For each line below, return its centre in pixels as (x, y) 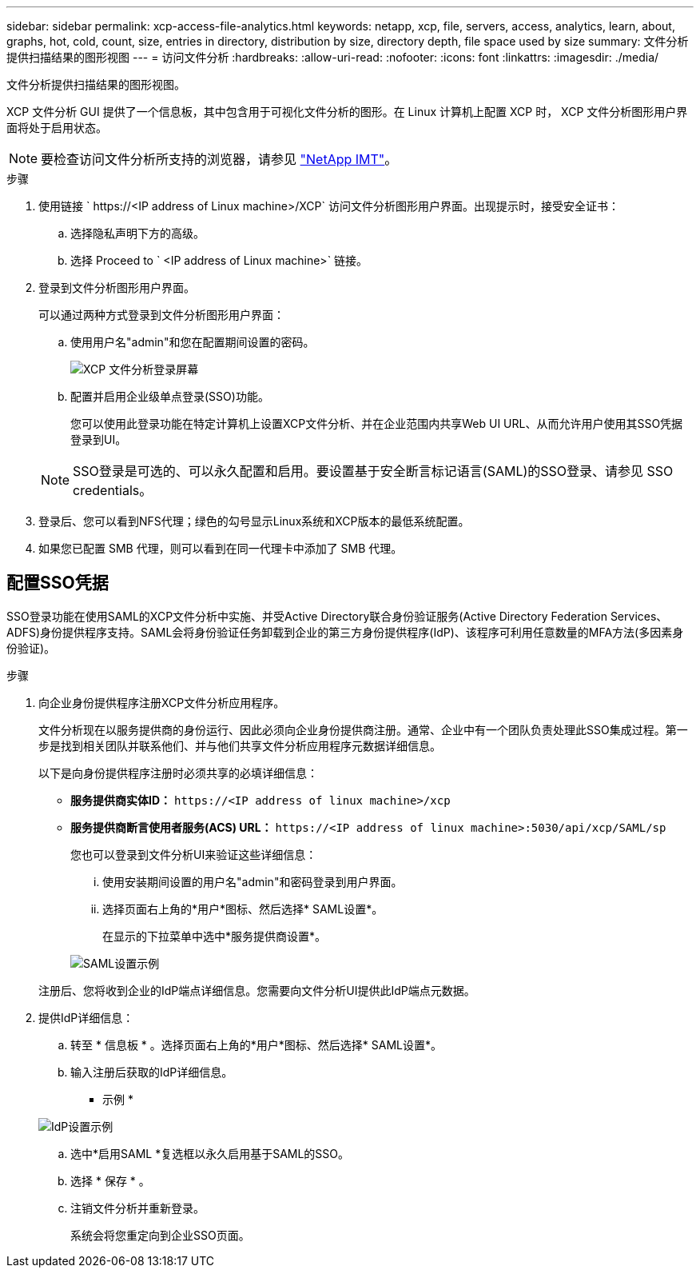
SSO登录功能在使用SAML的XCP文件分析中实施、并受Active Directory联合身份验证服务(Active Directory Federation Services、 (337, 616)
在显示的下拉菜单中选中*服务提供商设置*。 (215, 936)
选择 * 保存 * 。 (110, 1180)
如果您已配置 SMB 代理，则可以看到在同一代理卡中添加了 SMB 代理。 (221, 548)
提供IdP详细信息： (86, 1017)
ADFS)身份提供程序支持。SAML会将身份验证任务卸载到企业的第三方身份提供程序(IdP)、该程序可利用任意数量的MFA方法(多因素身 (345, 632)
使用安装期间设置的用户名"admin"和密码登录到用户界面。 (253, 881)
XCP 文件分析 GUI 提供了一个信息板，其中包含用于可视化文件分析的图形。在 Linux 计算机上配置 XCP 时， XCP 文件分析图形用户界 (347, 112)
